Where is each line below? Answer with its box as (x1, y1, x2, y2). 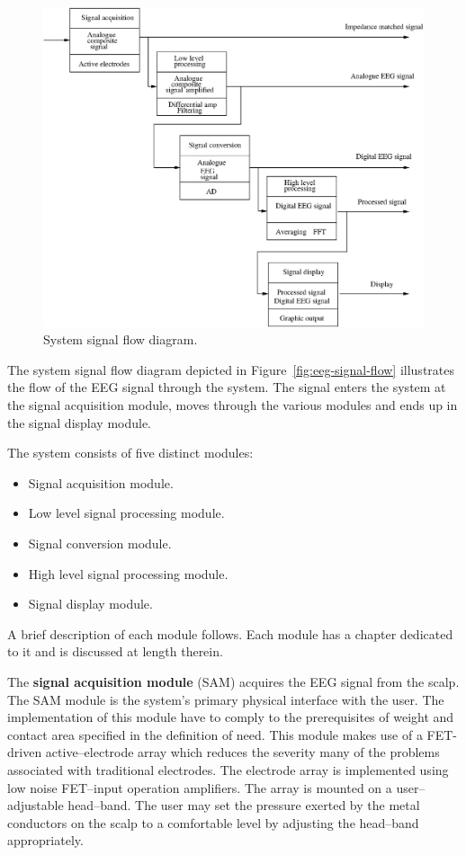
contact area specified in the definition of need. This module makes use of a (7, 725, 423, 744)
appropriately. (7, 831, 84, 850)
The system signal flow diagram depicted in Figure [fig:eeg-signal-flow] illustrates (7, 360, 454, 379)
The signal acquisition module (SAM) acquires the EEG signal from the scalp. (7, 672, 460, 690)
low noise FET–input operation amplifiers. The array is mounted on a (7, 778, 392, 797)
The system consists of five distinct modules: (7, 443, 254, 462)
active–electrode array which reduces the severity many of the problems (45, 743, 440, 761)
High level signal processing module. (28, 564, 229, 583)
